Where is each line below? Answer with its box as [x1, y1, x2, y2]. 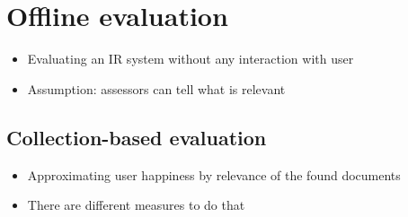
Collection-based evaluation [6, 123, 267, 151]
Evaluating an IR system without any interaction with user [27, 49, 354, 68]
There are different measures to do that [27, 195, 245, 214]
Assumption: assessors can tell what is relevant [27, 79, 286, 98]
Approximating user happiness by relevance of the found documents [27, 165, 401, 184]
